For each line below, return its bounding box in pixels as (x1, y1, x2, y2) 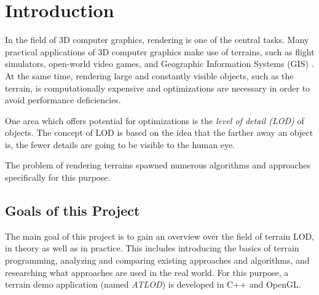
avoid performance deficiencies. (5, 93, 121, 106)
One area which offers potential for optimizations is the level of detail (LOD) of (5, 114, 304, 127)
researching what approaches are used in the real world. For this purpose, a (5, 265, 289, 278)
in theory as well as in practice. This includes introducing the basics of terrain (5, 242, 299, 254)
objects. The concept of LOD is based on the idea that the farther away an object (5, 126, 313, 139)
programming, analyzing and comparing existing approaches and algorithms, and (5, 254, 310, 267)
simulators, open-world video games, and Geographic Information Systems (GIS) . (5, 57, 314, 70)
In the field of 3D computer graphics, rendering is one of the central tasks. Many (5, 33, 309, 46)
